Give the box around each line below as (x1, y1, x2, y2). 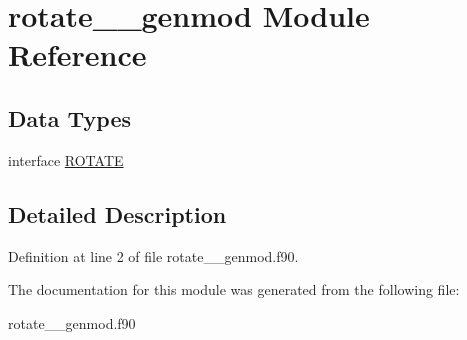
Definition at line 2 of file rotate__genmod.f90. (8, 245, 299, 266)
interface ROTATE (8, 149, 124, 170)
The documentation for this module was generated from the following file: (8, 279, 460, 300)
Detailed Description (8, 198, 227, 229)
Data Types (8, 102, 131, 133)
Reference (8, 34, 147, 75)
